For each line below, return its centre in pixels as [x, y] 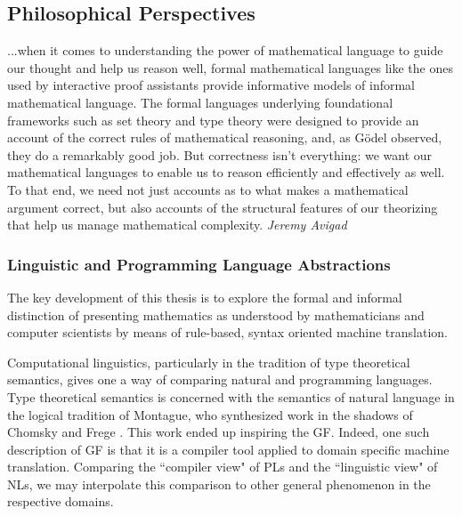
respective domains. [61, 501]
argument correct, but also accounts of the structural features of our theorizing [223, 207]
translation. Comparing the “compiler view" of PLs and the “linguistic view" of [223, 467]
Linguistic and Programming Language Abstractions [199, 264]
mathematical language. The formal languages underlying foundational [200, 102]
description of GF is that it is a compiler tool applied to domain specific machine [228, 449]
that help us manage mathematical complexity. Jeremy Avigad [177, 225]
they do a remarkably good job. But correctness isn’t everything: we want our [220, 154]
